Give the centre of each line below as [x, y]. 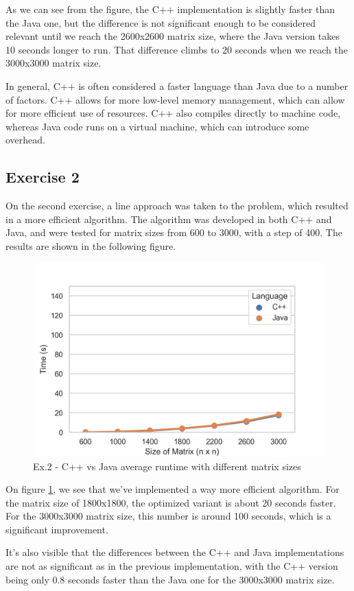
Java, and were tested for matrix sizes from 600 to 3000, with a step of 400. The [174, 232]
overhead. [25, 140]
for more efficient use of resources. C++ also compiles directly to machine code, [173, 113]
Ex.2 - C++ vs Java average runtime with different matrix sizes [167, 466]
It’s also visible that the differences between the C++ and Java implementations [175, 552]
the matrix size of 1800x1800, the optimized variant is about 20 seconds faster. [171, 502]
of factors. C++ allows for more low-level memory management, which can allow [175, 99]
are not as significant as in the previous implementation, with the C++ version [172, 566]
